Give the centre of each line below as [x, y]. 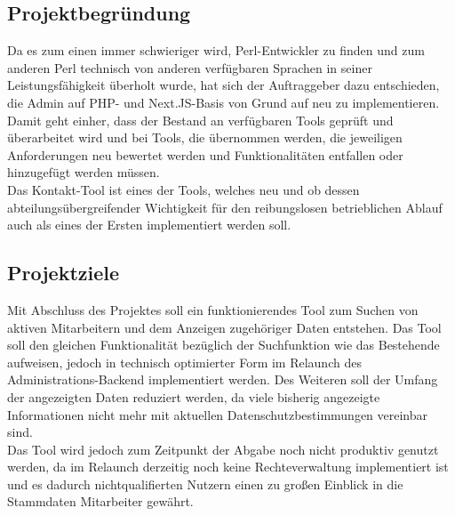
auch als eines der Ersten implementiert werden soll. [149, 225]
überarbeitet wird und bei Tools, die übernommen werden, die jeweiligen [205, 137]
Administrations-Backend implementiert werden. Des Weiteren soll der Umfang [223, 379]
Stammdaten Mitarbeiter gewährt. [100, 501]
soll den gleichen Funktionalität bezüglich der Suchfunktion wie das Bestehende [224, 345]
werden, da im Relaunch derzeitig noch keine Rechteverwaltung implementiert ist [228, 467]
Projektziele [64, 273]
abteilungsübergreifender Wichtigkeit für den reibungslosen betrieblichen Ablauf [225, 207]
